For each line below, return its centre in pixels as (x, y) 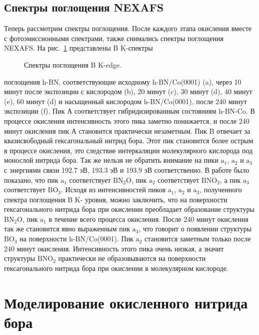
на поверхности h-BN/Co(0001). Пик (76, 239)
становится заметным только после (197, 239)
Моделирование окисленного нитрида (126, 302)
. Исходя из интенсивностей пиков (113, 190)
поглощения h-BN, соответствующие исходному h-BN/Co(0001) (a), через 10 (123, 81)
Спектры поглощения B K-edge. (73, 64)
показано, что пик (31, 180)
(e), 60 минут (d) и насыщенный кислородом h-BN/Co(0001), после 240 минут (125, 101)
